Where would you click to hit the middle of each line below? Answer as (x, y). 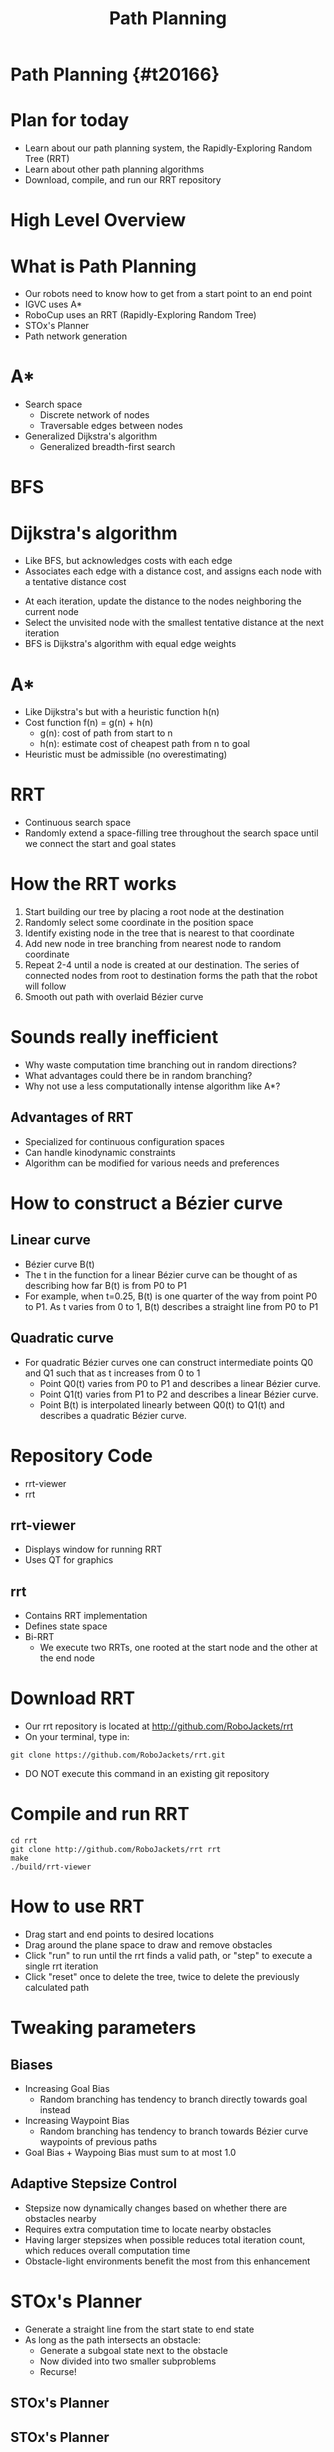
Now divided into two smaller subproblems (128, 2361)
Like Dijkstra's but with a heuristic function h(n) (122, 712)
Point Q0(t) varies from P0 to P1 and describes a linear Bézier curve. (180, 1383)
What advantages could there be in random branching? (138, 1076)
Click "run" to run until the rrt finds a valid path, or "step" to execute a (168, 1956)
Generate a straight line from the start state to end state (139, 2329)
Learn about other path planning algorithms (114, 169)
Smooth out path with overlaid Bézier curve (114, 997)
